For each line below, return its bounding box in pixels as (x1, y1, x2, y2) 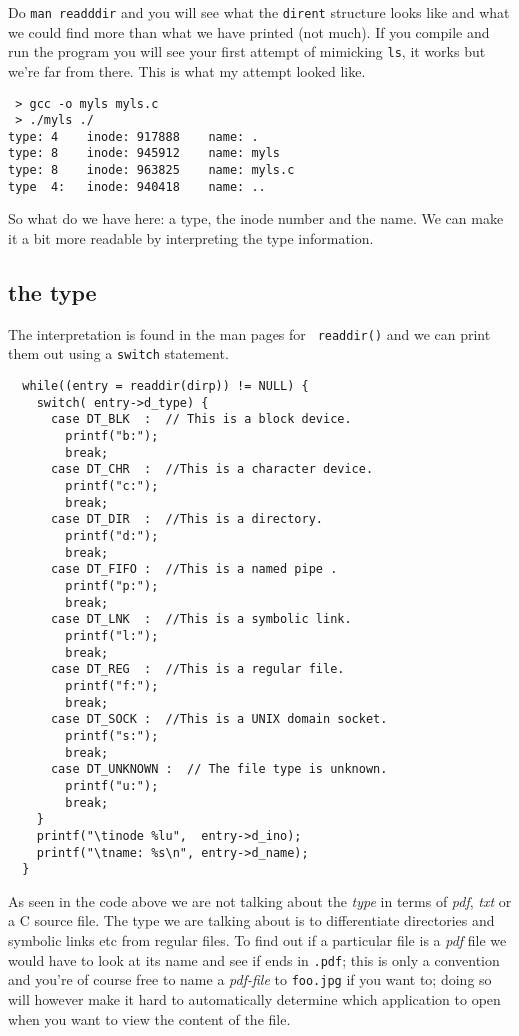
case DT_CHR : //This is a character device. (50, 462, 374, 477)
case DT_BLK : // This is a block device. (50, 412, 352, 427)
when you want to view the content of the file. (8, 1008, 291, 1029)
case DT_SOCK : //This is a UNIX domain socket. (50, 712, 388, 727)
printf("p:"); (65, 579, 159, 594)
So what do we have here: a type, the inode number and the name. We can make (8, 208, 504, 229)
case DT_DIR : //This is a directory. (50, 512, 323, 527)
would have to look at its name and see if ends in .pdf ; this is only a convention (8, 949, 500, 970)
